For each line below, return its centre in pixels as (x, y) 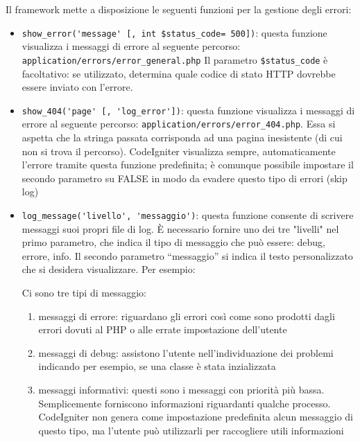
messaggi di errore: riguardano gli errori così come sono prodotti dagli (187, 316)
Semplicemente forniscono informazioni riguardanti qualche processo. (185, 403)
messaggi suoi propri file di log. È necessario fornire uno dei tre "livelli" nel (180, 228)
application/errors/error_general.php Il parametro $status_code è (175, 59)
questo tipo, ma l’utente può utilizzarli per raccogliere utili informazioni (191, 430)
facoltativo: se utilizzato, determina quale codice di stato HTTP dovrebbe (179, 73)
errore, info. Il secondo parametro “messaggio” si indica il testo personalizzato (187, 255)
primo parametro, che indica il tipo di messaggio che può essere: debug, (173, 242)
